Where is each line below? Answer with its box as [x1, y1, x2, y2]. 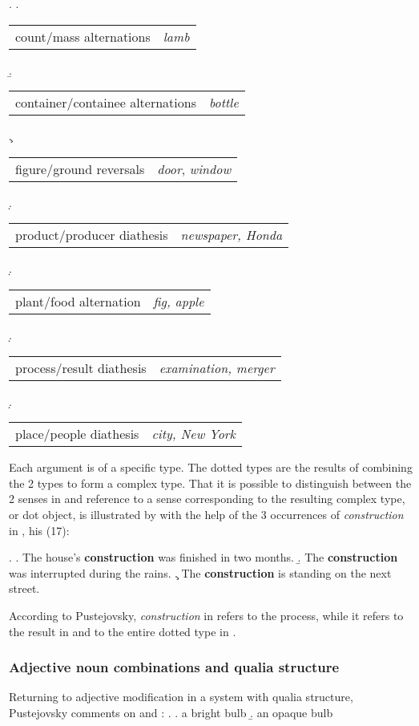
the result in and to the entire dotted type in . [9, 623, 236, 639]
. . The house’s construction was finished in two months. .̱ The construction [9, 549, 398, 566]
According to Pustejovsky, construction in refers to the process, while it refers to [9, 606, 404, 623]
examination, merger [159, 358, 275, 377]
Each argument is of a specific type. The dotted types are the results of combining [9, 459, 413, 476]
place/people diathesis [15, 424, 139, 444]
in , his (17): [9, 521, 70, 538]
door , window [157, 159, 232, 178]
